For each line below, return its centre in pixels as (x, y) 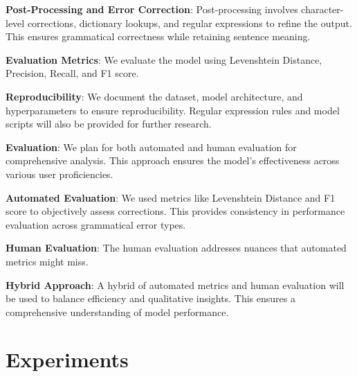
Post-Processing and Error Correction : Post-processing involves (152, 9)
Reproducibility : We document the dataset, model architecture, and (154, 96)
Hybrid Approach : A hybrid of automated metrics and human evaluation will (175, 284)
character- (322, 9)
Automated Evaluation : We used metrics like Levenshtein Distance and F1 (171, 197)
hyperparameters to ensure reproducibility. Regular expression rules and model (173, 110)
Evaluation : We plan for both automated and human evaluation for (151, 147)
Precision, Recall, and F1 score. (72, 73)
